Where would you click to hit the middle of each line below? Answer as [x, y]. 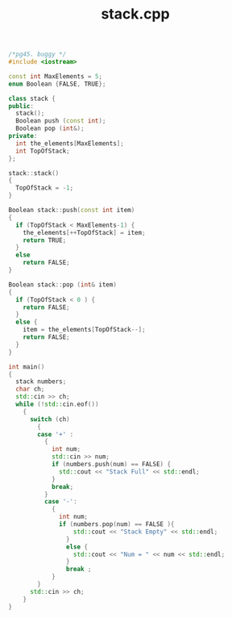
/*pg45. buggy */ [37, 54]
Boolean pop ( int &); [50, 129]
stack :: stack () [34, 173]
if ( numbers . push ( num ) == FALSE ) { [111, 465]
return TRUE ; [45, 240]
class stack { [32, 98]
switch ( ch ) [50, 419]
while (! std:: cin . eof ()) [57, 404]
